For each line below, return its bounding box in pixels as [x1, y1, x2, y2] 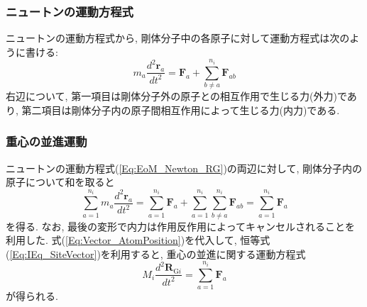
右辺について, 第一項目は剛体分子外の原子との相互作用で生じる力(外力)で [6, 89, 347, 104]
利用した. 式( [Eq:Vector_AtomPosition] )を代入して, [6, 233, 237, 247]
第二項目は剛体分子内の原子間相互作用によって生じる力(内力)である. [21, 102, 340, 117]
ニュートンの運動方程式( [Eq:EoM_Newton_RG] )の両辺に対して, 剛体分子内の [6, 160, 362, 175]
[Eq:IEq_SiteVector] [9, 246, 97, 261]
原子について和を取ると [6, 174, 115, 189]
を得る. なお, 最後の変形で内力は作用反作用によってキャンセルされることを [6, 218, 355, 233]
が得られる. [6, 289, 58, 303]
